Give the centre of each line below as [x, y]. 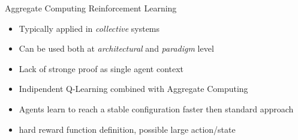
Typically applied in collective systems [89, 28]
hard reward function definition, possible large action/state [127, 129]
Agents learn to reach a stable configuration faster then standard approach [156, 108]
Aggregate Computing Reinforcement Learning [91, 8]
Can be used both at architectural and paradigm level [116, 48]
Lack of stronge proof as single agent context [101, 68]
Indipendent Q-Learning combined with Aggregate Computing [133, 89]
